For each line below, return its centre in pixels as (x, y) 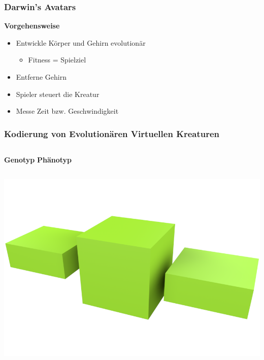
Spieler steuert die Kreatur (58, 94)
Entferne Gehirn (41, 77)
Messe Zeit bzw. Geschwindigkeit (67, 111)
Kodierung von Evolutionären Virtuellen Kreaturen (112, 133)
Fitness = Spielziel (57, 60)
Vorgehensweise (32, 26)
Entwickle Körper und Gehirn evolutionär (81, 42)
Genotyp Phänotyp (38, 159)
